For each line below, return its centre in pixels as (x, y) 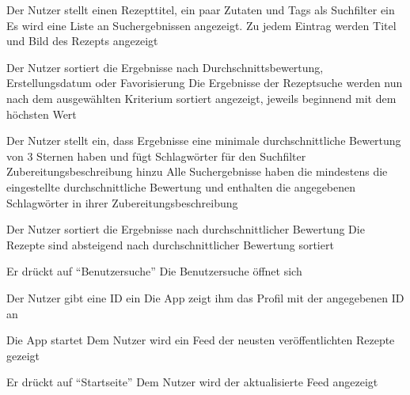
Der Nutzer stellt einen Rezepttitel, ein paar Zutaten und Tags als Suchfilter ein (201, 9)
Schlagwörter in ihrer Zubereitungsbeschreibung (122, 202)
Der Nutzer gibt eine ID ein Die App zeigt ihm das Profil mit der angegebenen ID (205, 297)
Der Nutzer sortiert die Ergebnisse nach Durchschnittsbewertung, (165, 67)
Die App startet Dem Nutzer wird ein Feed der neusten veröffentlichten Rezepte (201, 340)
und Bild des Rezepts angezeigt (82, 41)
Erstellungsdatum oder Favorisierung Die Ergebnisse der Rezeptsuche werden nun (205, 83)
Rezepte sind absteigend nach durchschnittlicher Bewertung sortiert (170, 244)
